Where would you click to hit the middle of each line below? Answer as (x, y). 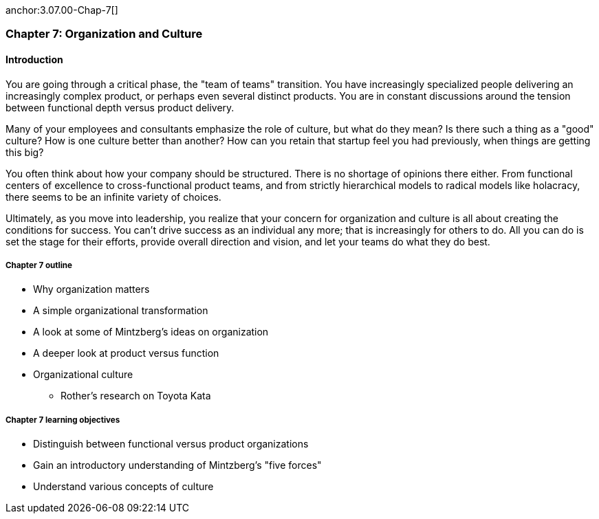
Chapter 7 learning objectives (63, 420)
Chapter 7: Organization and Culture (104, 34)
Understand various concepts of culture (123, 487)
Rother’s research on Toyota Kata (136, 396)
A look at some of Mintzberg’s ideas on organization (151, 332)
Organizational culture (83, 375)
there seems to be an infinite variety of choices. (113, 197)
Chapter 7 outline (39, 265)
